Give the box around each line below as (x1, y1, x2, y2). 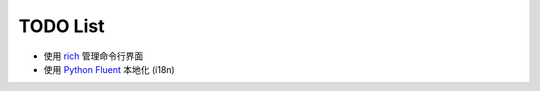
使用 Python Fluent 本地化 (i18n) (43, 63, 175, 75)
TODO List (18, 15, 105, 37)
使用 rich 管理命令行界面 (43, 50, 144, 62)
